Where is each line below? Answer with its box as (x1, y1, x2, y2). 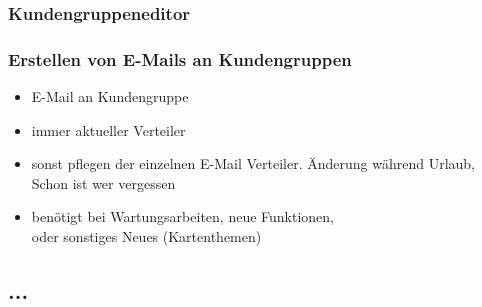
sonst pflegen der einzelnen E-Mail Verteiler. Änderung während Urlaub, (31, 153, 475, 174)
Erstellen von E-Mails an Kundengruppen (8, 46, 352, 71)
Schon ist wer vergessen (31, 172, 176, 193)
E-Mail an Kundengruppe (31, 86, 189, 107)
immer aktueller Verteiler (31, 119, 186, 140)
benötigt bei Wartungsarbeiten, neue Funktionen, (31, 206, 334, 227)
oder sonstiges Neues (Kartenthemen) (31, 226, 262, 247)
